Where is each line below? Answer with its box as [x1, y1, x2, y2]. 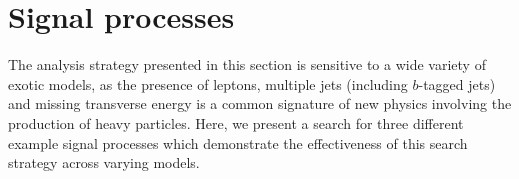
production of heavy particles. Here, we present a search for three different [8, 112, 464, 133]
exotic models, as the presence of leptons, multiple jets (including [8, 73, 408, 94]
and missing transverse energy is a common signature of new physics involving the [8, 93, 512, 114]
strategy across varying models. [8, 152, 200, 173]
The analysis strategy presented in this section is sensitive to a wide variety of [8, 54, 486, 75]
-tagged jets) [418, 73, 496, 94]
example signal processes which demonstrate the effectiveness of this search [8, 132, 468, 153]
